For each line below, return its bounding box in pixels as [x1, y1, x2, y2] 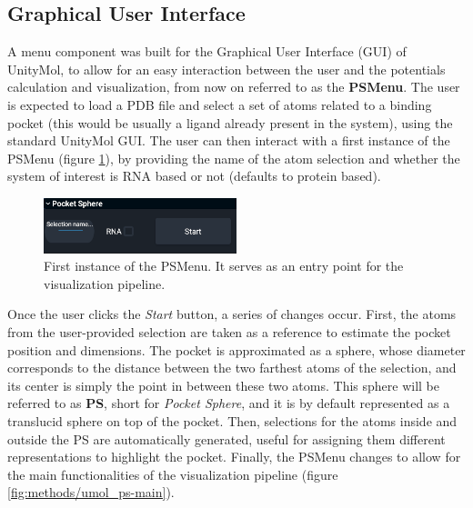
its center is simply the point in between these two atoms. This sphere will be [7, 375, 439, 394]
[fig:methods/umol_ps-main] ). [7, 483, 175, 502]
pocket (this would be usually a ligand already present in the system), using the [7, 113, 453, 132]
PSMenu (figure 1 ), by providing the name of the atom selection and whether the [7, 148, 460, 167]
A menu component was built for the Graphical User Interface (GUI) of [7, 42, 407, 61]
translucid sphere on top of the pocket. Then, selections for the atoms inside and [7, 412, 458, 430]
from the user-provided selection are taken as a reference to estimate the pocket [7, 323, 451, 342]
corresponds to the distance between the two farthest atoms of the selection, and [7, 358, 457, 377]
